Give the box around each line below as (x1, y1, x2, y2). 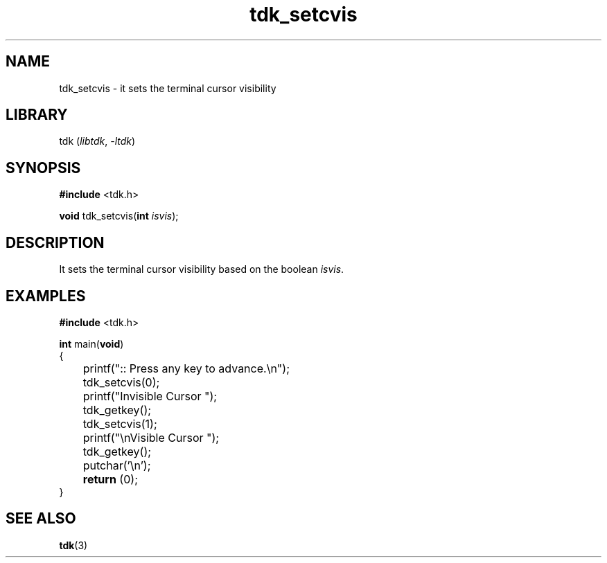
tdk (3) (59, 539, 88, 551)
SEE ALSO (6, 510, 76, 528)
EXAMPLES (6, 287, 86, 305)
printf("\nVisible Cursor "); (82, 430, 220, 445)
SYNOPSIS (6, 159, 81, 177)
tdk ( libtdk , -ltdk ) (59, 135, 136, 148)
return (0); (82, 472, 138, 486)
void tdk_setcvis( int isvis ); (59, 210, 179, 222)
